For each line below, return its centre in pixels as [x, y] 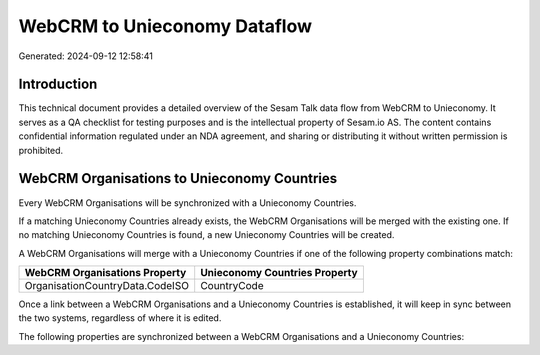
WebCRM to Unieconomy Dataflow [165, 26]
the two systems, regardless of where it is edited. [120, 318]
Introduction [58, 84]
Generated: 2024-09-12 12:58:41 [86, 56]
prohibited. [41, 150]
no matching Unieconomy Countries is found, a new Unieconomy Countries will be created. [206, 235]
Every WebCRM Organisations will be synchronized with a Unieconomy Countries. [187, 202]
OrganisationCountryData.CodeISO [107, 286]
